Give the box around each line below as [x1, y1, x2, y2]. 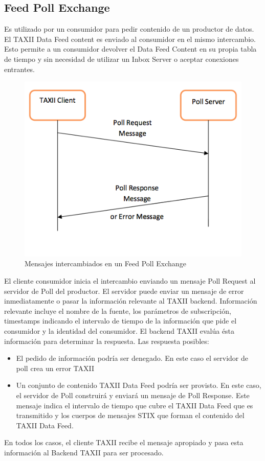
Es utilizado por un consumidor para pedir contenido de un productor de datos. [4, 24, 254, 34]
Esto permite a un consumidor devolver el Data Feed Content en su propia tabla [4, 43, 257, 54]
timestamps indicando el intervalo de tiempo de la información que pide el [4, 315, 237, 326]
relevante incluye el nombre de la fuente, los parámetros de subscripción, [4, 305, 231, 316]
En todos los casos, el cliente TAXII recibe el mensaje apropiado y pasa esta [4, 437, 244, 448]
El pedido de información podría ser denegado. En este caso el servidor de [16, 353, 248, 363]
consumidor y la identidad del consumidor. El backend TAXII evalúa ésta [4, 326, 235, 336]
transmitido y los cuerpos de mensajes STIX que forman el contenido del [16, 410, 245, 421]
